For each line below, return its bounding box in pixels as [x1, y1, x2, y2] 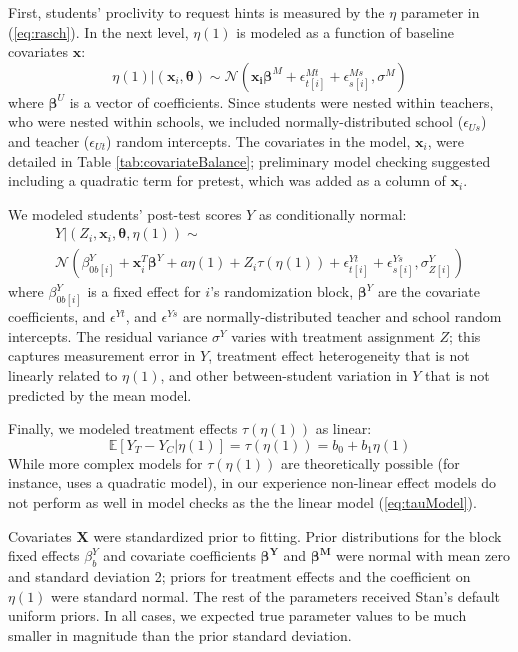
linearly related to [8, 365, 118, 386]
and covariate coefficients [103, 545, 256, 566]
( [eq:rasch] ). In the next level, [8, 21, 189, 42]
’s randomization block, [210, 281, 354, 302]
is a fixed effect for [87, 281, 201, 302]
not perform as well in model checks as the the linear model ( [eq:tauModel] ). [8, 492, 477, 513]
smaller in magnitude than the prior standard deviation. [8, 624, 352, 645]
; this [449, 325, 481, 346]
